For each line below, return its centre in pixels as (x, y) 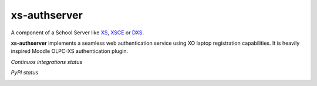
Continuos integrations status (47, 62)
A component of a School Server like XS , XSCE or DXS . (77, 33)
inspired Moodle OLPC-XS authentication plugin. (70, 51)
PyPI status (25, 73)
